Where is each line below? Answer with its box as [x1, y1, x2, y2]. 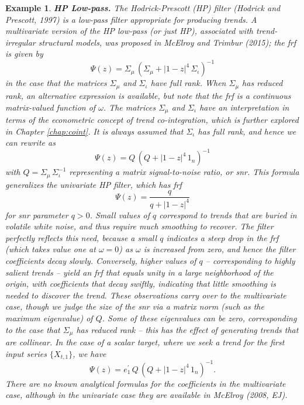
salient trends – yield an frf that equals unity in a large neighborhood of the [5, 266, 274, 278]
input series [5, 347, 47, 359]
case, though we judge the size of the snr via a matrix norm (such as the [5, 300, 264, 313]
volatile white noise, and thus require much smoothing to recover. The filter [5, 220, 274, 232]
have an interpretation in [199, 101, 289, 113]
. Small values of [89, 208, 150, 221]
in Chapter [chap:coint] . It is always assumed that [5, 125, 184, 137]
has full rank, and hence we [198, 125, 296, 137]
